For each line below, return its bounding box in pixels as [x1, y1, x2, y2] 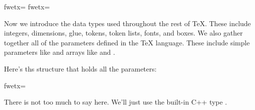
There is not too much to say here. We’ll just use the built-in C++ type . [4, 97, 227, 107]
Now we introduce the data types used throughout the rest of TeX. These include [4, 18, 251, 28]
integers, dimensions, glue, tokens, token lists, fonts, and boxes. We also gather [4, 28, 243, 38]
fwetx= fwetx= [4, 1, 50, 11]
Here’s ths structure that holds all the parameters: [4, 63, 157, 73]
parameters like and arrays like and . [4, 47, 115, 57]
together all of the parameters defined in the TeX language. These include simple [4, 37, 250, 47]
